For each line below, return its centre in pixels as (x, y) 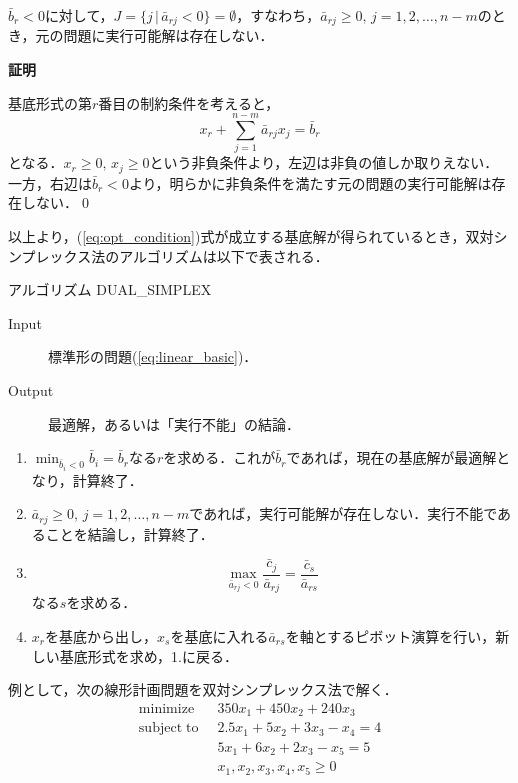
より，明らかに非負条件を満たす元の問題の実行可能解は (310, 182)
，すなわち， (278, 15)
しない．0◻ (57, 202)
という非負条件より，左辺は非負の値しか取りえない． (324, 162)
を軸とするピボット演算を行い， (390, 635)
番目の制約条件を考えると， (189, 102)
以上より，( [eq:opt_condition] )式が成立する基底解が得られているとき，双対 (251, 236)
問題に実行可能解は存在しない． (168, 35)
